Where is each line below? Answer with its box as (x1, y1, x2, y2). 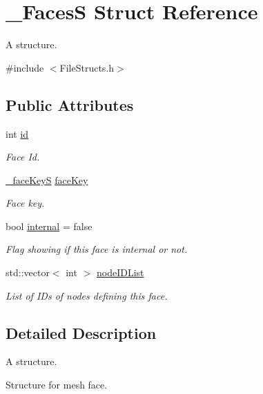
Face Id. (6, 149, 40, 164)
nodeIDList (96, 265, 144, 280)
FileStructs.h (59, 60, 115, 74)
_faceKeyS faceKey (6, 172, 88, 187)
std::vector (6, 265, 50, 280)
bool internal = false (6, 218, 92, 233)
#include (6, 60, 44, 74)
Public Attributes (6, 94, 134, 115)
